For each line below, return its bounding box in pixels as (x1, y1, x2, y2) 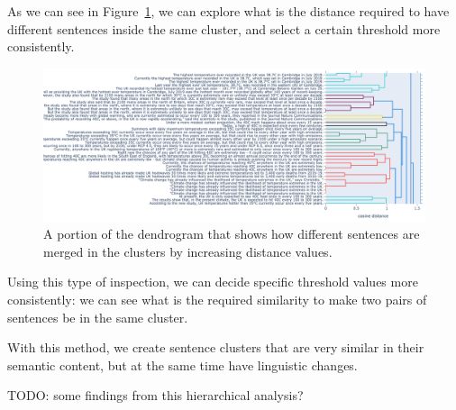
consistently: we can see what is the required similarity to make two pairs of (7, 289, 427, 308)
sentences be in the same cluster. (7, 307, 188, 326)
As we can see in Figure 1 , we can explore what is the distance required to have (7, 2, 450, 20)
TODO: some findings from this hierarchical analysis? (7, 386, 304, 405)
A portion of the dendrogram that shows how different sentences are (43, 224, 420, 243)
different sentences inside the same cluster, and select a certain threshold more (7, 19, 441, 38)
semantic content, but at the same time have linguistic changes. (7, 355, 358, 374)
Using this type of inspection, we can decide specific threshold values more (7, 272, 418, 291)
